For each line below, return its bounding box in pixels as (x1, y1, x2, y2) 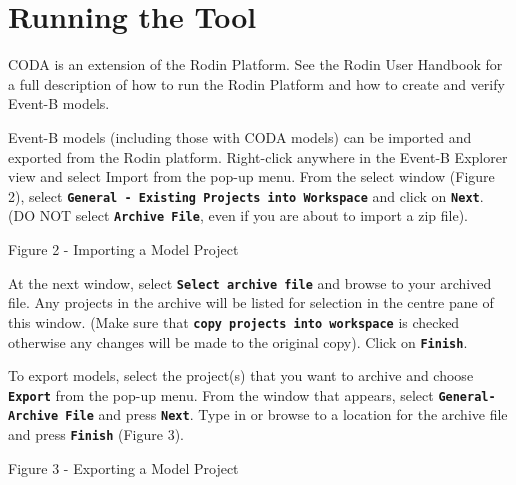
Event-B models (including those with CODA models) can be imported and (8, 126, 472, 147)
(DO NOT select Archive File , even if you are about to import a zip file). (8, 205, 468, 226)
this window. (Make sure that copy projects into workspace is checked (8, 311, 460, 332)
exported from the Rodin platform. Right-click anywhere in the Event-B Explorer (8, 146, 508, 167)
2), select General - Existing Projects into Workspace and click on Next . (8, 185, 484, 206)
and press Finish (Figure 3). (8, 424, 185, 445)
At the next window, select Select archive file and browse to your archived (8, 272, 492, 293)
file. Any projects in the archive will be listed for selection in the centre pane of (8, 292, 494, 313)
